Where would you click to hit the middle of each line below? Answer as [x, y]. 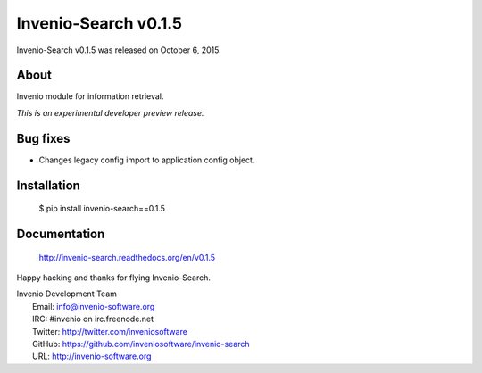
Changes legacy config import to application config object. [147, 160]
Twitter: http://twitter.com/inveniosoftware [110, 331]
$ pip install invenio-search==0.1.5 [102, 209]
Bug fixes [43, 138]
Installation [48, 185]
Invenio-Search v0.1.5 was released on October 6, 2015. [119, 50]
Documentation [61, 233]
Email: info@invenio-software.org [94, 306]
